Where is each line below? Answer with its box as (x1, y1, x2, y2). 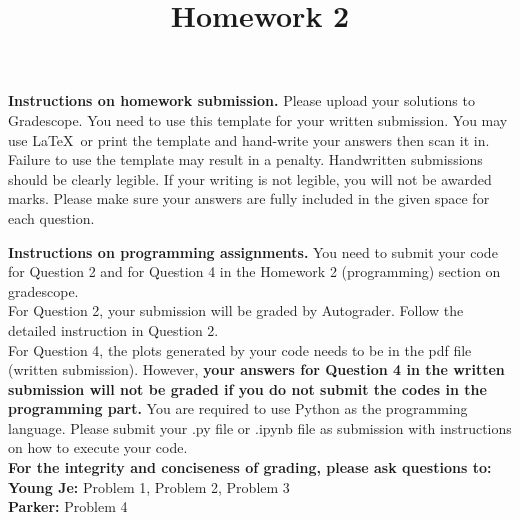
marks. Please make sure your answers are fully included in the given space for (8, 188, 490, 209)
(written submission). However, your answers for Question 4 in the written (8, 359, 505, 380)
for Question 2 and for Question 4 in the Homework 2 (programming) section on (8, 261, 501, 282)
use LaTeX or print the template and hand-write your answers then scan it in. (8, 129, 490, 150)
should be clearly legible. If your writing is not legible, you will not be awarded (8, 168, 492, 189)
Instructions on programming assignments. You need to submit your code (8, 241, 498, 262)
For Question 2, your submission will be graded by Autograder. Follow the (8, 300, 464, 321)
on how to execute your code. (8, 437, 188, 458)
